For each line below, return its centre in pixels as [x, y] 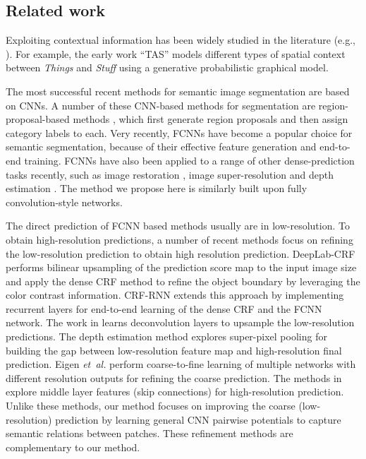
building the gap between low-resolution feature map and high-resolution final [174, 350]
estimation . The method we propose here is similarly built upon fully [157, 188]
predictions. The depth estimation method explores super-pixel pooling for [166, 336]
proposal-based [38, 119]
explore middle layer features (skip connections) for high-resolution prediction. [175, 392]
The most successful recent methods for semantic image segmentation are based [178, 91]
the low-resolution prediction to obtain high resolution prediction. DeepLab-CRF [181, 253]
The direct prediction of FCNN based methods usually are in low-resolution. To [178, 226]
